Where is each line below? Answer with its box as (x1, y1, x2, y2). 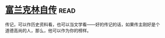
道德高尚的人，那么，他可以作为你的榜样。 (5, 27, 91, 33)
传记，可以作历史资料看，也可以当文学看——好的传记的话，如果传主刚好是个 (5, 21, 160, 27)
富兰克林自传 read (5, 4, 76, 16)
